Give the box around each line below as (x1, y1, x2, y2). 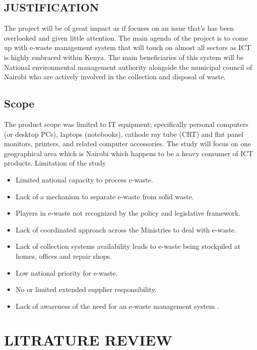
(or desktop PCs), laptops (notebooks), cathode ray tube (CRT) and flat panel (4, 128, 244, 139)
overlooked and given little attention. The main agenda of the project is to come (4, 32, 248, 43)
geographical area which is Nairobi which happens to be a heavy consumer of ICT (4, 148, 254, 158)
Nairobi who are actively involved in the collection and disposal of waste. (4, 71, 226, 82)
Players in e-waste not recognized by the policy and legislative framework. (15, 208, 241, 218)
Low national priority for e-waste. (15, 267, 118, 278)
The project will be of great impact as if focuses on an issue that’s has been (4, 23, 234, 33)
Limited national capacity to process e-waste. (15, 174, 153, 184)
